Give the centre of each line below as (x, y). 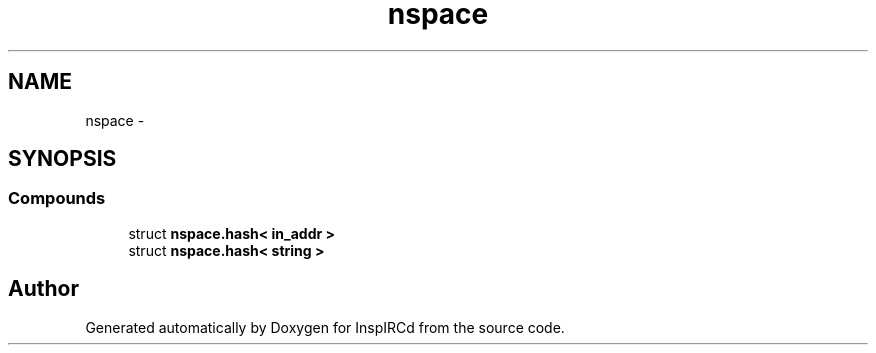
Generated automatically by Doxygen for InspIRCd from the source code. (325, 327)
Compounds (57, 198)
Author (43, 289)
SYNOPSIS (62, 159)
